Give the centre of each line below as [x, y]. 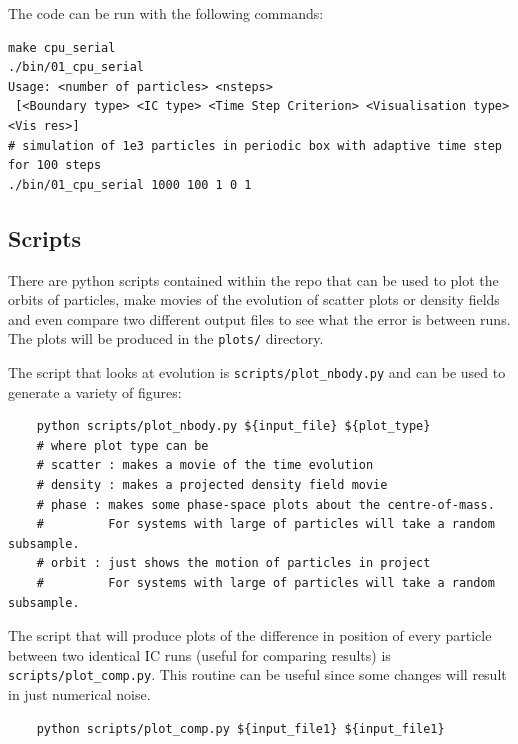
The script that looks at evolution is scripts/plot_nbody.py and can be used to [257, 371]
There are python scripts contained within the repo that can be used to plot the [253, 279]
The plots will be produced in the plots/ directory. [166, 338]
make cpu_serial [62, 47]
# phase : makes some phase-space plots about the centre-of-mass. [265, 504]
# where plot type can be [122, 445]
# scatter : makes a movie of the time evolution [205, 465]
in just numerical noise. [79, 694]
